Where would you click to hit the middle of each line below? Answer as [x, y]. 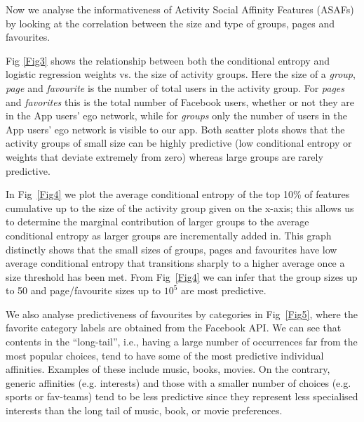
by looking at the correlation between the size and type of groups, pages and [170, 23]
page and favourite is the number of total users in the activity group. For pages [175, 87]
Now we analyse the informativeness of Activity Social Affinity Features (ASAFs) [180, 9]
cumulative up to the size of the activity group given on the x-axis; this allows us [180, 207]
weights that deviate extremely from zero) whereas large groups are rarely [164, 156]
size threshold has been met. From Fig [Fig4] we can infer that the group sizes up [182, 276]
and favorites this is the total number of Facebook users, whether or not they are [180, 101]
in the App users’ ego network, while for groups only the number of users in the [176, 116]
